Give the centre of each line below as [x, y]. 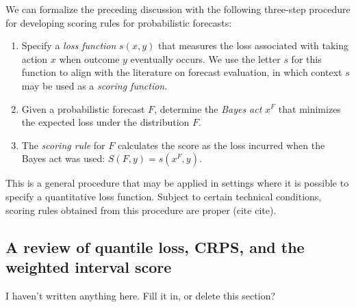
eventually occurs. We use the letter [205, 58]
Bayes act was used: [63, 158]
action [35, 58]
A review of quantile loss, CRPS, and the [155, 246]
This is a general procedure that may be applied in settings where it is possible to [177, 183]
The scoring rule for [63, 145]
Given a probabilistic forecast [83, 108]
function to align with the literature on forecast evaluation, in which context [182, 72]
